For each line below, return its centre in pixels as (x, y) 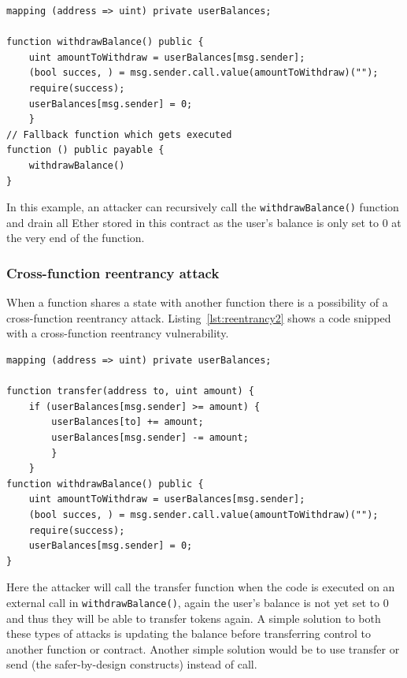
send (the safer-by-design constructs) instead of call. (132, 664)
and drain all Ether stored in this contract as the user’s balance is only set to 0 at (204, 222)
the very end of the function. (76, 238)
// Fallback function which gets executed (119, 134)
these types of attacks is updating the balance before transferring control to (189, 633)
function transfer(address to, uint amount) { (130, 391)
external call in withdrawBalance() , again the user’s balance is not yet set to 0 (198, 602)
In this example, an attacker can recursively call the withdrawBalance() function (203, 207)
